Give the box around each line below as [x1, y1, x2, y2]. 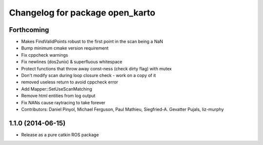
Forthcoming [9, 26, 49, 34]
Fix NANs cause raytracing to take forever [21, 99, 106, 105]
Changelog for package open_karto [9, 7, 155, 18]
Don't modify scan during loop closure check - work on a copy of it [21, 73, 156, 79]
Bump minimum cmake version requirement [21, 45, 109, 51]
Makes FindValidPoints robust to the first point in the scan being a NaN [21, 39, 163, 45]
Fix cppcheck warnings [21, 52, 68, 58]
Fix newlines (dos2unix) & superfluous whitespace [21, 59, 123, 65]
